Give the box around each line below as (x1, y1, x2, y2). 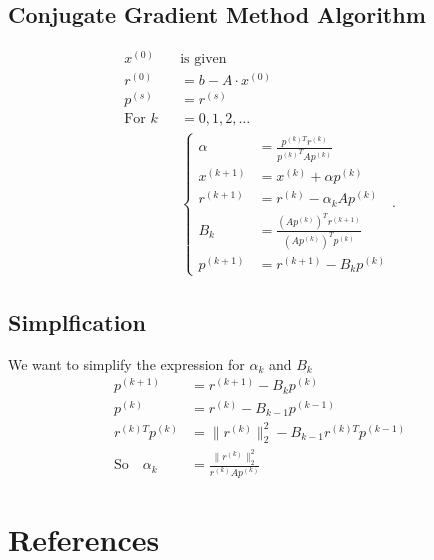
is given (180, 52, 227, 67)
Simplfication (8, 306, 146, 337)
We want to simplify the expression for (8, 353, 245, 374)
